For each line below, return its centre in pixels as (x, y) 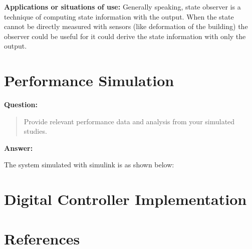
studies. (35, 131)
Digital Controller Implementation (125, 199)
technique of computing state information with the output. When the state (119, 16)
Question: (21, 104)
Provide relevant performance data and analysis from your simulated (129, 121)
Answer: (19, 148)
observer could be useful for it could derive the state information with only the (125, 36)
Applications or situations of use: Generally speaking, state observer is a (122, 7)
